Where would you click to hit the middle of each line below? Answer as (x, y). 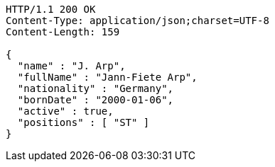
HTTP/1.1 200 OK (51, 9)
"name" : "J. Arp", (71, 66)
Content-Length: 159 (63, 32)
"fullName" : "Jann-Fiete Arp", (107, 77)
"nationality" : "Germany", (96, 88)
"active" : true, (65, 111)
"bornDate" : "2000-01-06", (96, 100)
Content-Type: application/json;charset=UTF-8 (137, 21)
